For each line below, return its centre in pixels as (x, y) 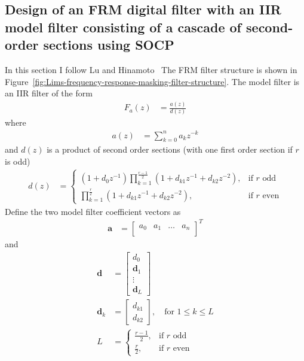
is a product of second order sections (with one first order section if (170, 149)
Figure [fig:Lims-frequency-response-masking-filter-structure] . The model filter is (152, 81)
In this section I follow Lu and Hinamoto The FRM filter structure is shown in (151, 69)
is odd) (18, 161)
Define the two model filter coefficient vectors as (93, 211)
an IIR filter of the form (49, 93)
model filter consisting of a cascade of (123, 27)
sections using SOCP (109, 45)
